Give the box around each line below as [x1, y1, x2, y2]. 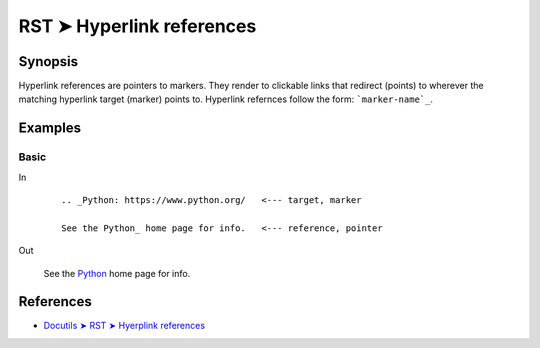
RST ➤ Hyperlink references [18, 15, 257, 37]
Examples [18, 120, 82, 137]
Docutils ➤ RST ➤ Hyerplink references [43, 320, 205, 332]
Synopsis [18, 53, 79, 70]
